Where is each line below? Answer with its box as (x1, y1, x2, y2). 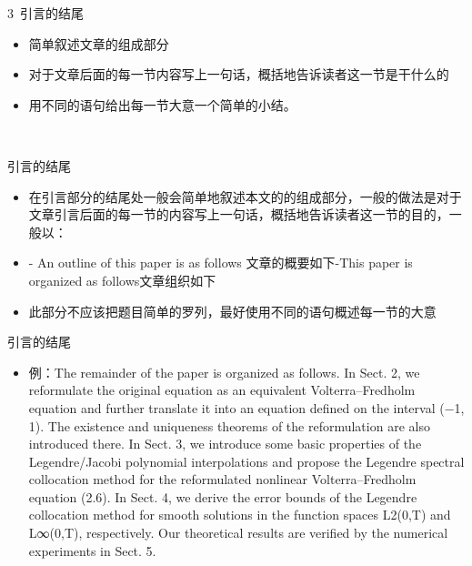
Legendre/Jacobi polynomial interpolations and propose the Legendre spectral (28, 451, 465, 470)
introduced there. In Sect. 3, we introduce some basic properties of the (28, 434, 422, 453)
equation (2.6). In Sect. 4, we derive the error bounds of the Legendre (28, 487, 417, 506)
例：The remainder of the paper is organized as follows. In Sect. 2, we (28, 362, 420, 381)
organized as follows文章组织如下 (28, 270, 216, 289)
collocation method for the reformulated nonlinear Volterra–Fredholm (28, 470, 417, 489)
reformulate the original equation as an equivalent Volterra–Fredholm (28, 380, 416, 399)
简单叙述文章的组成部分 (28, 34, 169, 53)
